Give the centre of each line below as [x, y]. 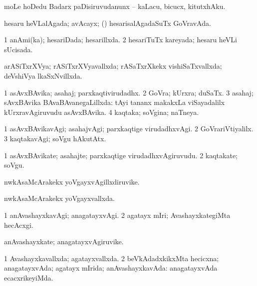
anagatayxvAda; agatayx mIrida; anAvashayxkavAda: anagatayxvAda [111, 268]
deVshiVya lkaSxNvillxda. [43, 75]
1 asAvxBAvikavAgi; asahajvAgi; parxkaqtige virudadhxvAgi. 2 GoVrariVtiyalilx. [129, 129]
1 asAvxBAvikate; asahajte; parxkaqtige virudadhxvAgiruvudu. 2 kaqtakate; [121, 155]
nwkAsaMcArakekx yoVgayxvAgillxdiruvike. [72, 181]
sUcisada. [18, 49]
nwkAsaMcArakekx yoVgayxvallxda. [59, 198]
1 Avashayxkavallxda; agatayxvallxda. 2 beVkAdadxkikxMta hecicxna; [112, 258]
